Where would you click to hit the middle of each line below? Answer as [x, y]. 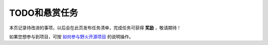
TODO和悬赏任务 [44, 13]
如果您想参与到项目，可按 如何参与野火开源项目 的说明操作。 [71, 37]
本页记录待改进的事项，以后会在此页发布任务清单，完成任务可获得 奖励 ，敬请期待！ [95, 28]
